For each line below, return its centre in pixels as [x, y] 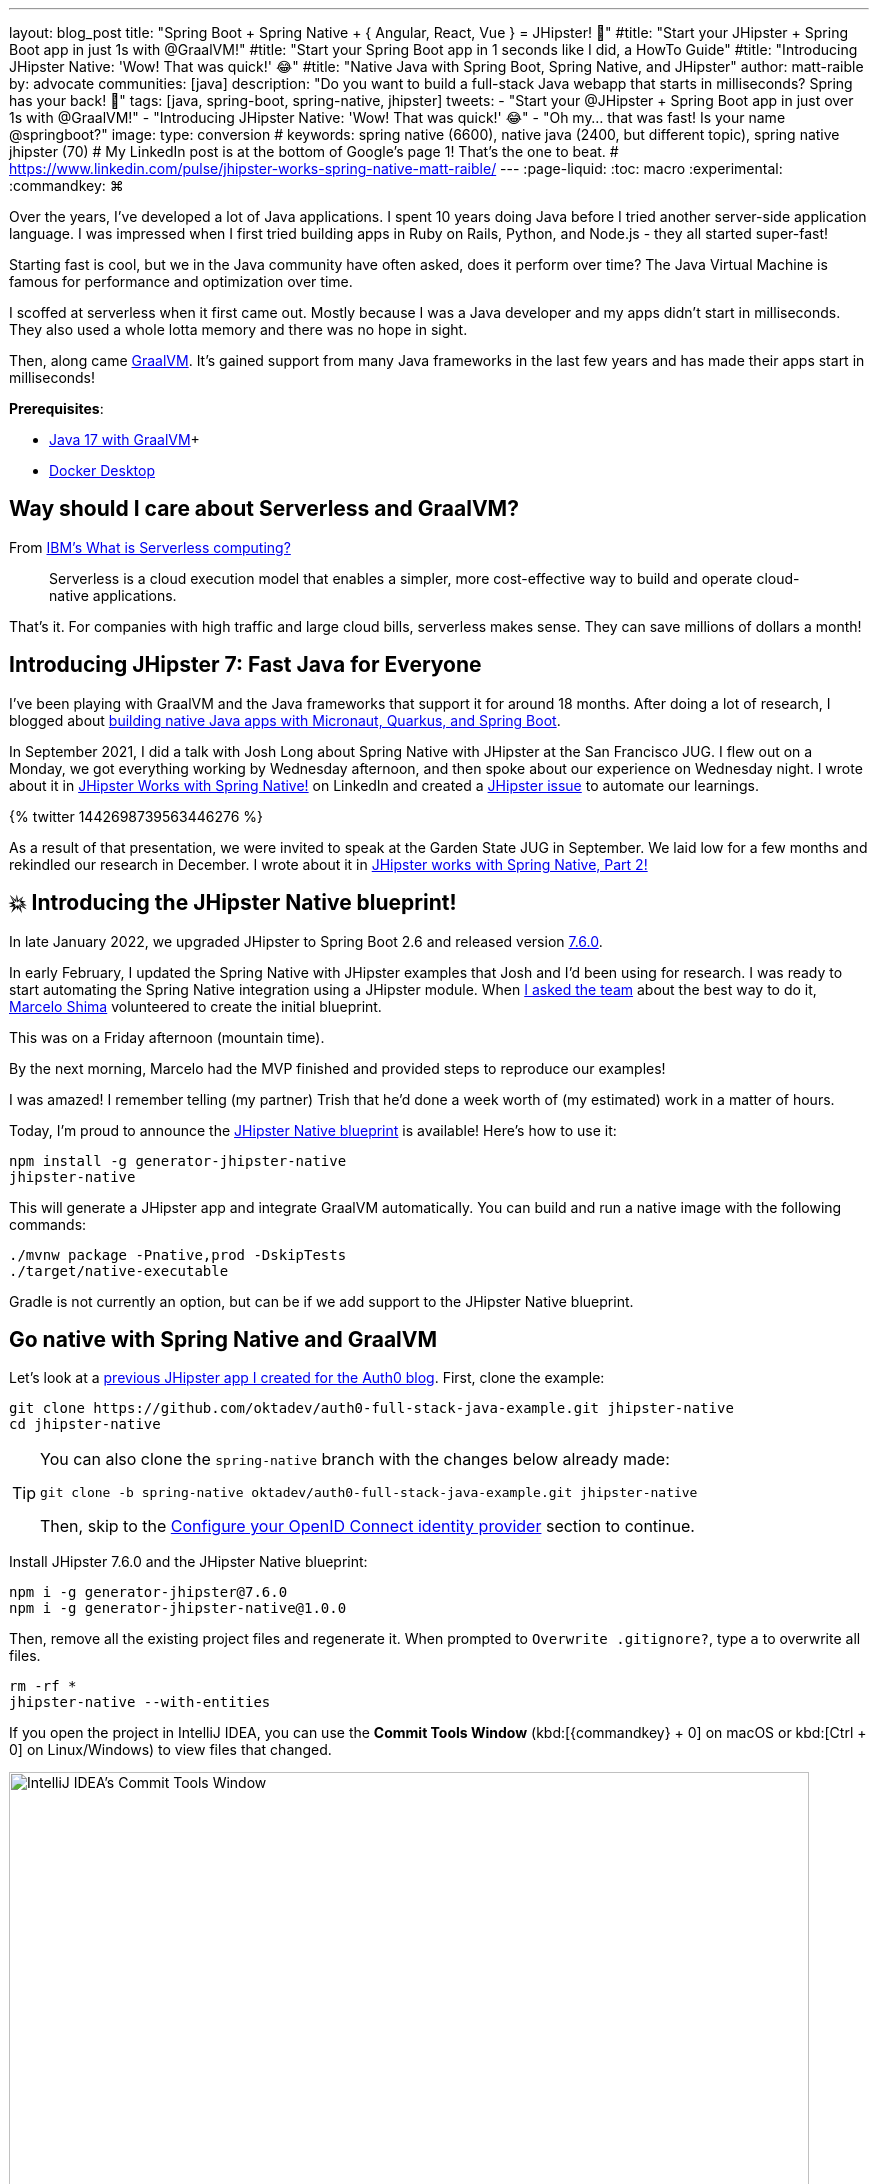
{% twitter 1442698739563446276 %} [136, 816]
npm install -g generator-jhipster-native [178, 1160]
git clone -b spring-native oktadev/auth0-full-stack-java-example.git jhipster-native [369, 1493]
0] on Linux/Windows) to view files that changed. [170, 1750]
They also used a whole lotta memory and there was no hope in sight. [238, 329]
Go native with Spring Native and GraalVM [223, 1339]
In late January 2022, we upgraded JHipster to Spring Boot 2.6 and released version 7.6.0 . [306, 941]
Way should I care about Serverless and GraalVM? [264, 509]
